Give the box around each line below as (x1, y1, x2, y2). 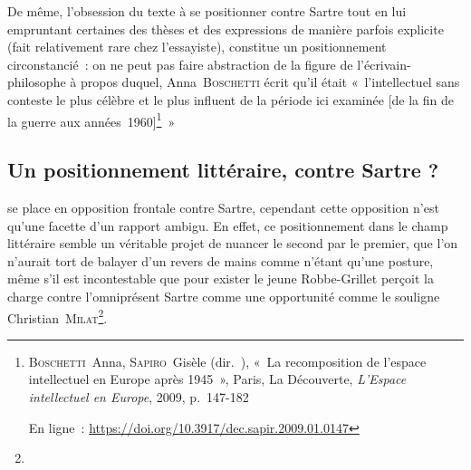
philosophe (7, 72, 66, 91)
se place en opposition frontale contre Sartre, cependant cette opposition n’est (7, 198, 439, 217)
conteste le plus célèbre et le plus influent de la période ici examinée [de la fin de (7, 90, 454, 109)
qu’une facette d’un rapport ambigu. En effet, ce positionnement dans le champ (7, 216, 448, 235)
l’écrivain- (357, 54, 411, 73)
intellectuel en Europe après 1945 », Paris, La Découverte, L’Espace (28, 369, 407, 388)
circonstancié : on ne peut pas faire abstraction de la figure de (7, 54, 353, 73)
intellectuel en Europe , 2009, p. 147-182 (28, 388, 249, 407)
